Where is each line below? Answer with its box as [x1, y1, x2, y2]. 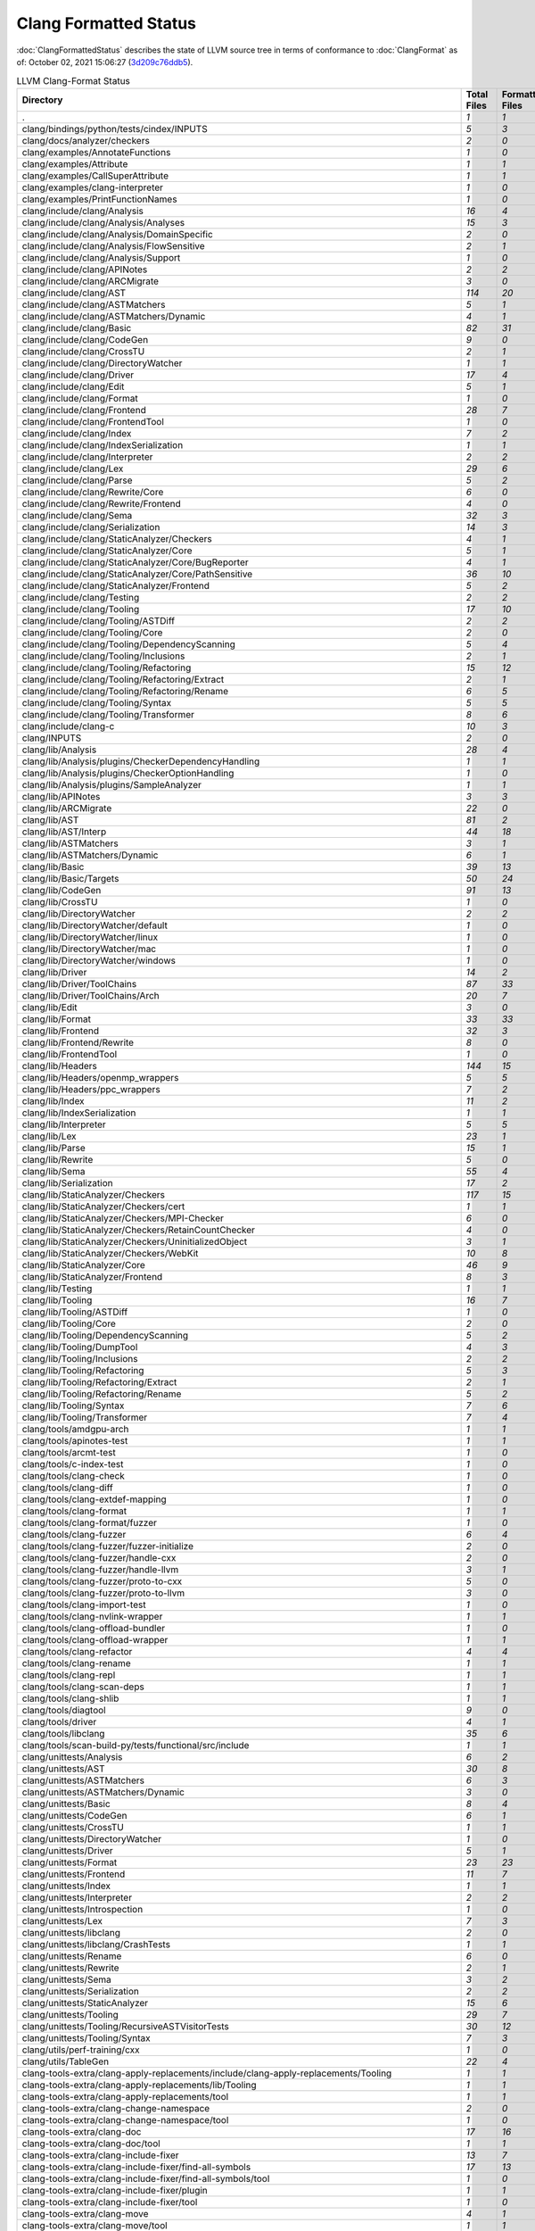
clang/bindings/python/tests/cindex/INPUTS [21, 122, 209, 135]
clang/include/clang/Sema [21, 509, 133, 521]
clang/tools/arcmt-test [21, 1446, 116, 1458]
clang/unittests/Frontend [21, 1868, 126, 1880]
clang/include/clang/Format [21, 392, 138, 404]
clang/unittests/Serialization [21, 1985, 140, 1997]
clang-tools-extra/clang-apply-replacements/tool [21, 2090, 229, 2102]
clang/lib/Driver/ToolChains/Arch [21, 989, 160, 1001]
